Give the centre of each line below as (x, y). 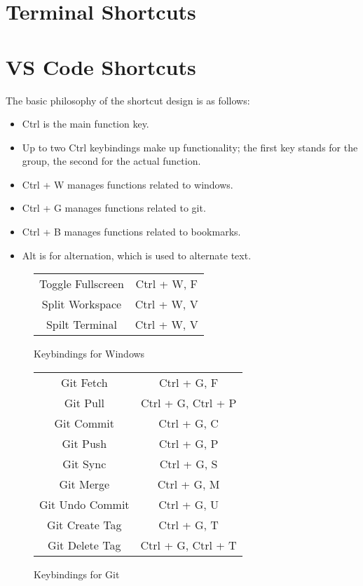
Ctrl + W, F (166, 284)
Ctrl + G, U (189, 504)
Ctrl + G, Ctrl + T (189, 545)
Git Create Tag (84, 524)
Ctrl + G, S (189, 463)
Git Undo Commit (84, 504)
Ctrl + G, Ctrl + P (189, 402)
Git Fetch (84, 382)
